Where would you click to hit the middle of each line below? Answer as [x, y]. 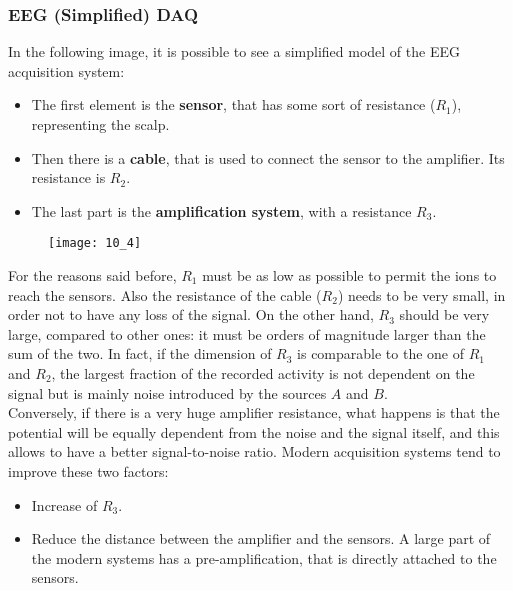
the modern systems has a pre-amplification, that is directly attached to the [264, 557]
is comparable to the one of [381, 353]
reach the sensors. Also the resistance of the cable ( [165, 294]
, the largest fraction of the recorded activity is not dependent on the [263, 373]
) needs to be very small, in [421, 294]
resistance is [68, 177]
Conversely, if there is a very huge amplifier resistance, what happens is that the [254, 412]
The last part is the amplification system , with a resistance [221, 210]
